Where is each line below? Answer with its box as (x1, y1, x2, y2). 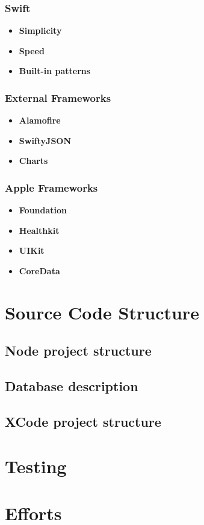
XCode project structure (5, 412, 161, 430)
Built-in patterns (19, 64, 91, 77)
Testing (5, 453, 67, 478)
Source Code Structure (5, 300, 199, 324)
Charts (19, 154, 48, 167)
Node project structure (5, 341, 152, 360)
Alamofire (19, 114, 61, 127)
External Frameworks (5, 90, 111, 105)
